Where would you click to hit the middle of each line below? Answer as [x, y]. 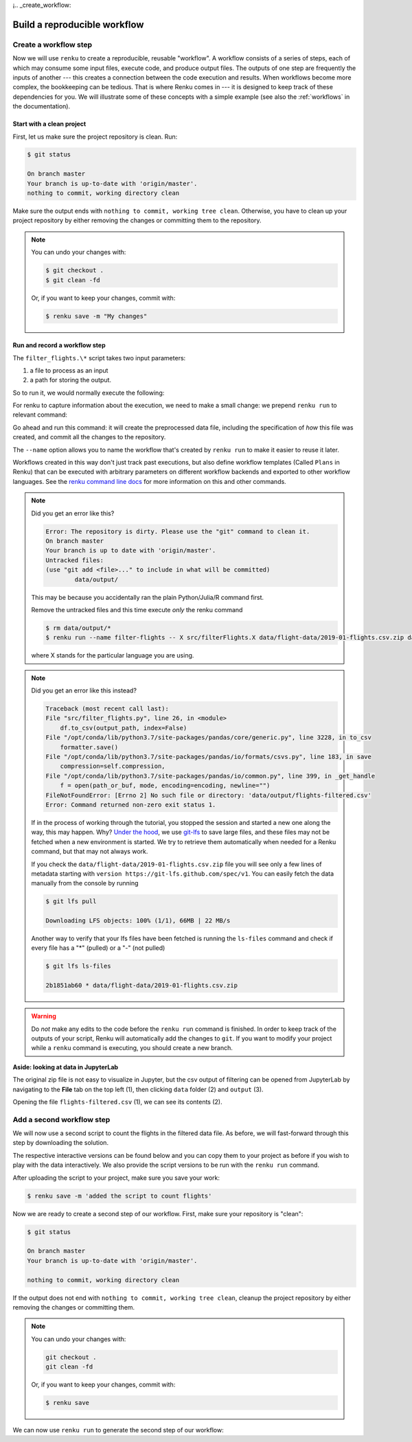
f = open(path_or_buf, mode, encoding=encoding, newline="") [165, 786]
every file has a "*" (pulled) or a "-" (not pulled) [98, 948]
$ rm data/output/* [78, 628]
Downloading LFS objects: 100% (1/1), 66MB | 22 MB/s [138, 921]
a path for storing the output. [71, 380]
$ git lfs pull [71, 902]
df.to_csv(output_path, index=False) [124, 728]
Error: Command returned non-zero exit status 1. [131, 804]
